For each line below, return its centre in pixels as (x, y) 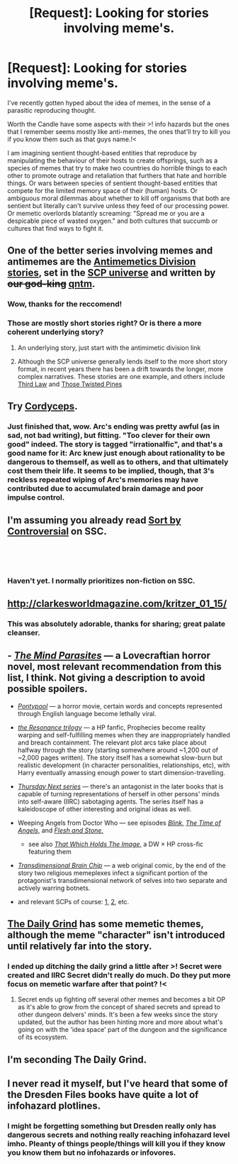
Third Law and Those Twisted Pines (70, 384)
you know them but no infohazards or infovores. (92, 1153)
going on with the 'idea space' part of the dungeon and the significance (122, 1030)
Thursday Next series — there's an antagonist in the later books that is (120, 786)
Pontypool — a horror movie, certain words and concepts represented (120, 706)
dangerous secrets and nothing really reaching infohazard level (119, 1135)
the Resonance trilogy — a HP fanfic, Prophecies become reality (112, 727)
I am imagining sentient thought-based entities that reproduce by (102, 153)
